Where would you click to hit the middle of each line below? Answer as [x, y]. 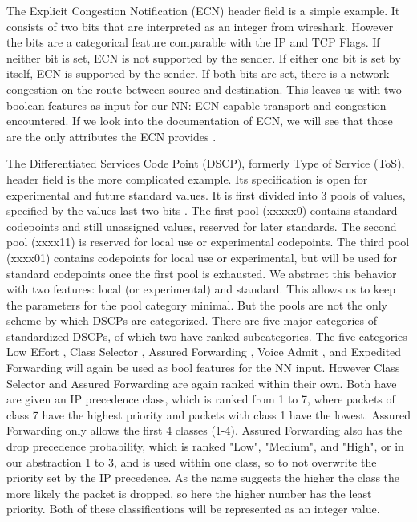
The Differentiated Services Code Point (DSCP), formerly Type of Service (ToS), [206, 163]
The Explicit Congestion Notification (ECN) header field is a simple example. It [203, 10]
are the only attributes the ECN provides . [111, 136]
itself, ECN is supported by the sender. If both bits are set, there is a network [198, 73]
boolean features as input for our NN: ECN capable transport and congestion [196, 105]
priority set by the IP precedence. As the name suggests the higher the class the [203, 477]
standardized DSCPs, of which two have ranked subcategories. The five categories [207, 336]
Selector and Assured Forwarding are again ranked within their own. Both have [202, 383]
